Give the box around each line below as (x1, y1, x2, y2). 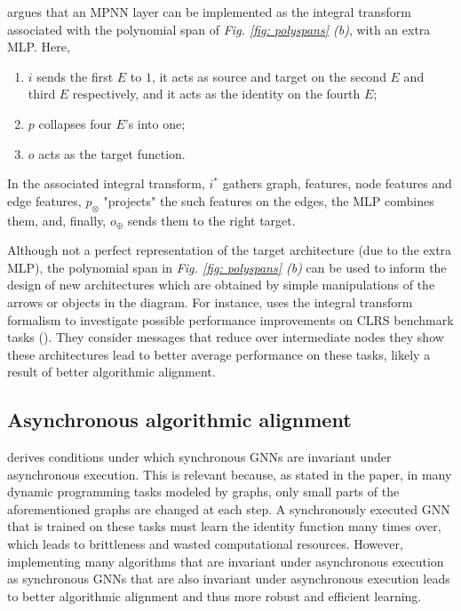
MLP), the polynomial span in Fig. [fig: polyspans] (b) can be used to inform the (7, 258, 447, 276)
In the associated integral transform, (7, 174, 205, 193)
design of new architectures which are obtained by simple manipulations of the (7, 275, 435, 294)
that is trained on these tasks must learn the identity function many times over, (7, 517, 441, 536)
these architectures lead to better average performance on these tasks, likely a (7, 345, 431, 363)
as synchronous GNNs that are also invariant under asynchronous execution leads (7, 569, 450, 588)
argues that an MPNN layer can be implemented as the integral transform (7, 3, 411, 20)
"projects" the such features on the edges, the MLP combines (103, 191, 434, 210)
